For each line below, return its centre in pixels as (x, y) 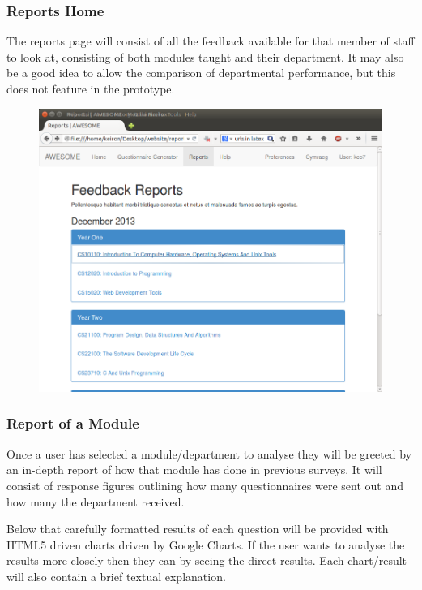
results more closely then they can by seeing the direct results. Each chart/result (207, 560)
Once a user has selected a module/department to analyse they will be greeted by (209, 453)
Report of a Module (73, 423)
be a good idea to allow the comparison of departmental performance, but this (201, 73)
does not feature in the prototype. (91, 88)
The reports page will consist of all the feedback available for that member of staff (211, 41)
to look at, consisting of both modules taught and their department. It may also (205, 56)
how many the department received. (96, 501)
